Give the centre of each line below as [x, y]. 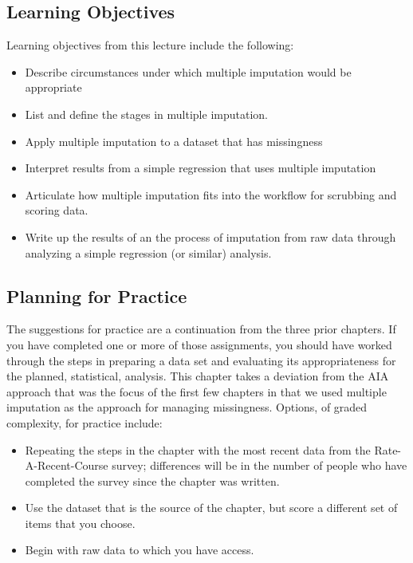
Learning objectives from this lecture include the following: [150, 45]
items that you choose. [80, 523]
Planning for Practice [97, 295]
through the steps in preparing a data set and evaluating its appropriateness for [201, 360]
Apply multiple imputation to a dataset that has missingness [174, 141]
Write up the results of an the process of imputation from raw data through [210, 236]
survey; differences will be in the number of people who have [260, 465]
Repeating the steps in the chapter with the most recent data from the [198, 449]
